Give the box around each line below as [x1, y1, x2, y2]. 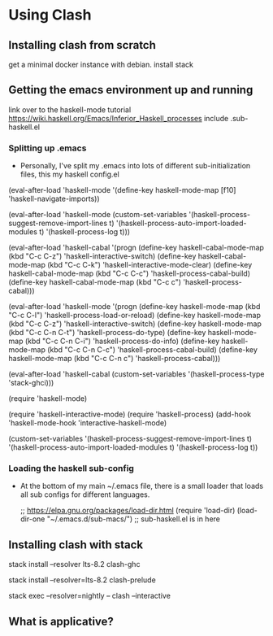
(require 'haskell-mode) [8, 394, 88, 403]
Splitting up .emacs [8, 142, 87, 154]
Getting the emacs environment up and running [8, 83, 253, 97]
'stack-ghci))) [8, 378, 54, 388]
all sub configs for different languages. [19, 490, 150, 499]
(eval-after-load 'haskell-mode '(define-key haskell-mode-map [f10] [8, 185, 236, 195]
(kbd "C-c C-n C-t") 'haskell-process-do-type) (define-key [8, 328, 206, 338]
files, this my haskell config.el [19, 169, 119, 180]
